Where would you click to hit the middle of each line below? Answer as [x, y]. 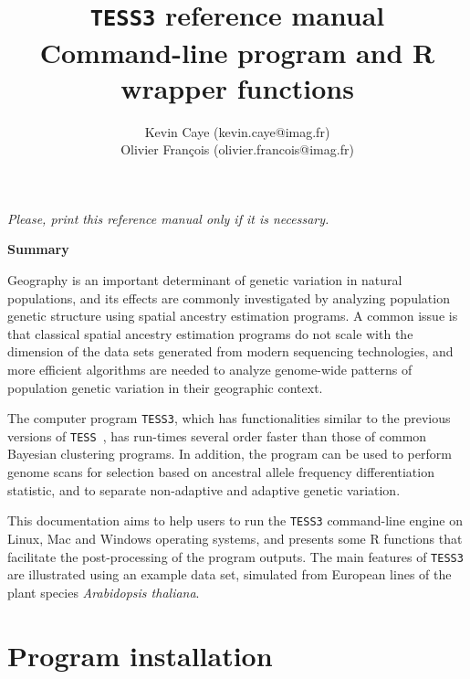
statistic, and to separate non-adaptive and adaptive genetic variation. [204, 489]
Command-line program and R [237, 52]
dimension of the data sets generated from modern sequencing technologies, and [230, 351]
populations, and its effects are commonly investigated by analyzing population [229, 297]
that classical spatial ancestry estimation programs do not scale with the [210, 333]
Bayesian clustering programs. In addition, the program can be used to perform [230, 454]
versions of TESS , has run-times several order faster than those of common [217, 435]
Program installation [140, 655]
